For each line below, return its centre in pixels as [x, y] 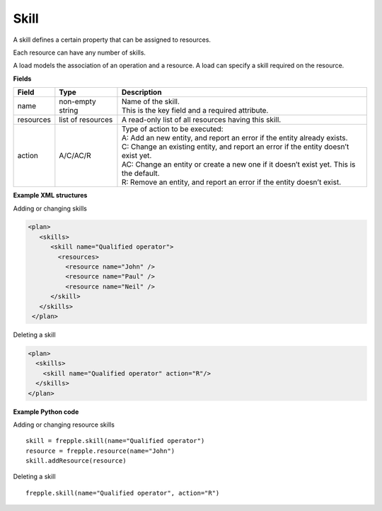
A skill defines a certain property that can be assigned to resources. [112, 40]
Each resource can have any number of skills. [80, 52]
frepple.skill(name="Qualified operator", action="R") [123, 493]
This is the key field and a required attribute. [195, 111]
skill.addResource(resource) [76, 461]
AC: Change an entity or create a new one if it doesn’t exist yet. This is [238, 164]
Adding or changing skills [50, 208]
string [69, 111]
